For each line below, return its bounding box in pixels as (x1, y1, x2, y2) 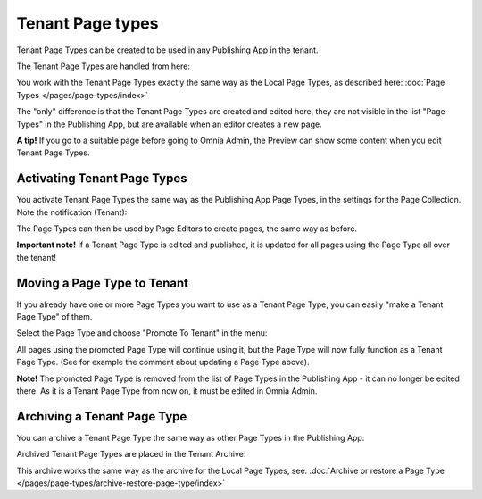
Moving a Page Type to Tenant (16, 275, 189, 290)
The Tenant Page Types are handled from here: (16, 61, 191, 71)
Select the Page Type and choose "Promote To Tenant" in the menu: (16, 328, 268, 338)
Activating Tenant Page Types (16, 170, 187, 187)
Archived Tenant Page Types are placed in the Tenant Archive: (16, 449, 246, 460)
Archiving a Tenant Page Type (16, 409, 187, 424)
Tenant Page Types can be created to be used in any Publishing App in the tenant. (16, 45, 319, 55)
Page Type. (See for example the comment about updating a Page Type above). (16, 357, 310, 368)
